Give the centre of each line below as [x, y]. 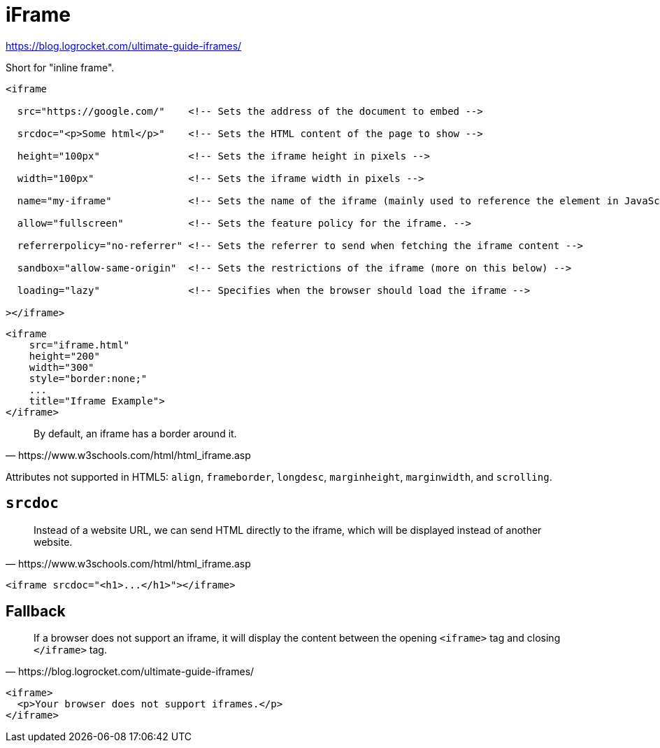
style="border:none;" [88, 378]
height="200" [64, 356]
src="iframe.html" [79, 345]
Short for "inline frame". [60, 67]
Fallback [36, 612]
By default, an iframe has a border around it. [135, 433]
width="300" [62, 367]
